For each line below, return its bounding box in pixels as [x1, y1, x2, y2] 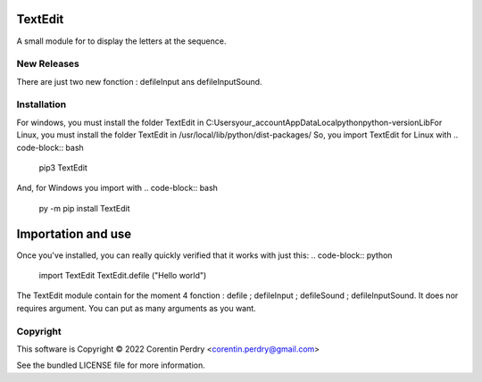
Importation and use [16, 226, 132, 241]
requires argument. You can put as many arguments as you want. [16, 303, 256, 313]
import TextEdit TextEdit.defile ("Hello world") [38, 270, 207, 281]
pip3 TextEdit [38, 162, 88, 173]
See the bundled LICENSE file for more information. [16, 360, 205, 370]
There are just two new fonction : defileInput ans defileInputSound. [16, 76, 262, 87]
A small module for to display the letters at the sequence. [16, 36, 227, 46]
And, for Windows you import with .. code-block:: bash [16, 183, 219, 194]
